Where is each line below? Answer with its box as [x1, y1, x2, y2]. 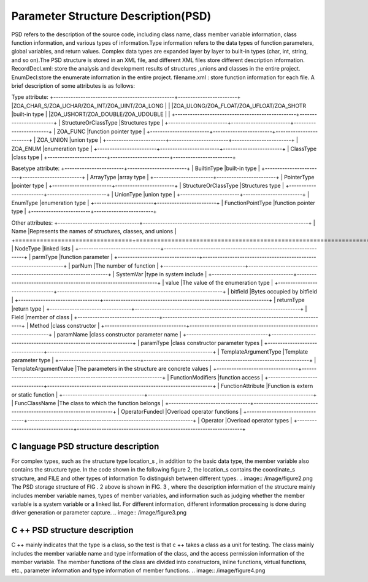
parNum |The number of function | [71, 262, 159, 270]
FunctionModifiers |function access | [170, 373, 264, 381]
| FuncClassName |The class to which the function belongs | [11, 399, 164, 406]
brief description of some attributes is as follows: [11, 82, 135, 89]
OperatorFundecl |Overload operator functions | [120, 408, 242, 416]
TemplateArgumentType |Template [221, 347, 309, 355]
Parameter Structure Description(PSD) [11, 9, 212, 23]
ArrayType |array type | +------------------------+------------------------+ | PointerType [90, 173, 315, 180]
